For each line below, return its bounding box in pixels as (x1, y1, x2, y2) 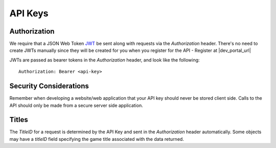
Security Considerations (9, 82, 89, 91)
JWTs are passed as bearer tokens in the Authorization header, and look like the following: (9, 56, 200, 63)
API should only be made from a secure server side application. (9, 102, 143, 108)
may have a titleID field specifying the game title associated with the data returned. (9, 136, 184, 142)
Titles (9, 115, 28, 124)
